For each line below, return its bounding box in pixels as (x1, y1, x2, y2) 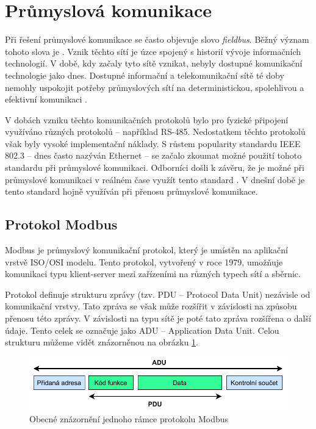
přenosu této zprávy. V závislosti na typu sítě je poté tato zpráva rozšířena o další (5, 312, 311, 325)
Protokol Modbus (5, 215, 118, 234)
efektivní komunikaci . (5, 93, 87, 106)
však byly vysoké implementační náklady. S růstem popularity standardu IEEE (5, 137, 301, 150)
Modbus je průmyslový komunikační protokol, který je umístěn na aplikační (5, 243, 288, 256)
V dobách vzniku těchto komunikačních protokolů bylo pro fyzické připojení (5, 113, 289, 126)
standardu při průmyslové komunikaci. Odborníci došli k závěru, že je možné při (5, 161, 304, 174)
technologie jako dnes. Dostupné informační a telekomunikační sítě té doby (5, 68, 284, 81)
